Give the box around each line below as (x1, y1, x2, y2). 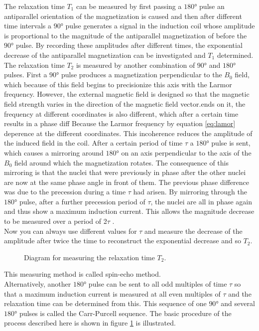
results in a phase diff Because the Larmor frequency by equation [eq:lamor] (4, 118, 236, 129)
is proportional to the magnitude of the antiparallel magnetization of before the (4, 30, 247, 40)
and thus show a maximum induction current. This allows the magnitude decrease (4, 206, 255, 216)
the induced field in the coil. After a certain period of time (4, 138, 183, 148)
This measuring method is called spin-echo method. (4, 269, 161, 279)
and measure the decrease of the (144, 225, 243, 236)
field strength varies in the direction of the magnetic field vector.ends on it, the (4, 98, 246, 109)
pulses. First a (4, 69, 47, 80)
